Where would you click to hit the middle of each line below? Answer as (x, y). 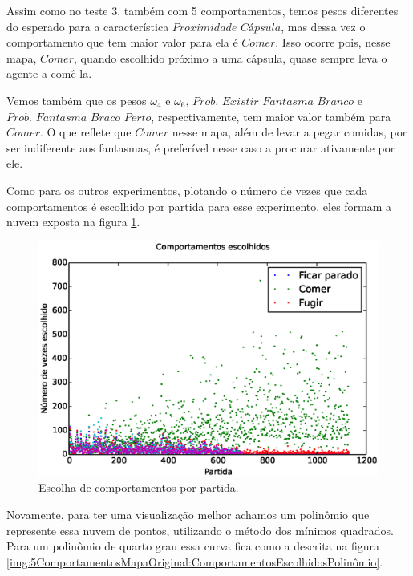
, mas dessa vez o (323, 26)
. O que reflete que (85, 132)
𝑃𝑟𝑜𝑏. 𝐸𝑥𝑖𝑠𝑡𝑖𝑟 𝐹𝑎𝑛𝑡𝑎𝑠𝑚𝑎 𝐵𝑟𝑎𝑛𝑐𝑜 (273, 101)
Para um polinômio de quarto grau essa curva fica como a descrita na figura (193, 546)
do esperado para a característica (88, 26)
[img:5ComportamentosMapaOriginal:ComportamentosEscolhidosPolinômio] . (195, 561)
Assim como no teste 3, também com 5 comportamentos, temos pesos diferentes (202, 10)
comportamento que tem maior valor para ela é (122, 42)
